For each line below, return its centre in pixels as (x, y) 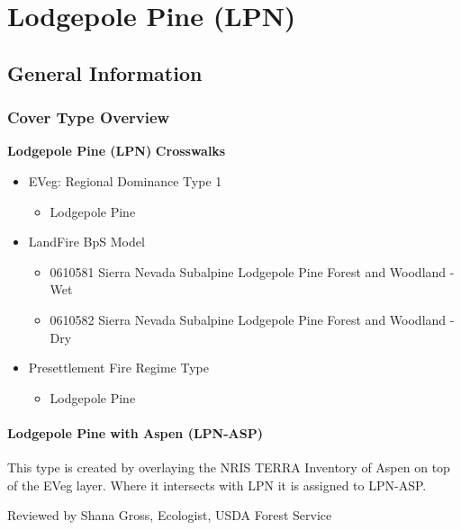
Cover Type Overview (89, 117)
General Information (105, 72)
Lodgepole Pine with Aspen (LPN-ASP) (135, 432)
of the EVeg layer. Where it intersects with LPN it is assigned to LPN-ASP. (217, 485)
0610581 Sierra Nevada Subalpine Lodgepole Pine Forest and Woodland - (252, 271)
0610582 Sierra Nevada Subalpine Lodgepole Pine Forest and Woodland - (252, 319)
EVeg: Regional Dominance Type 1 (125, 180)
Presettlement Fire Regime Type (118, 368)
